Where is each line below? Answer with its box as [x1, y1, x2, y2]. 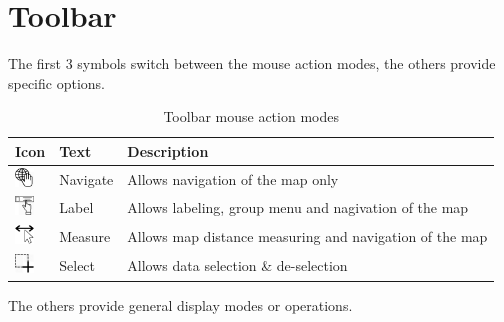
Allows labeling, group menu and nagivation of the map [127, 197, 469, 218]
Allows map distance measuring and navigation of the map [127, 226, 488, 247]
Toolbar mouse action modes [163, 106, 339, 127]
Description [127, 140, 209, 161]
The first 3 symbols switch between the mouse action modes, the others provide [8, 53, 496, 74]
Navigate [59, 168, 114, 189]
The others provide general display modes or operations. [8, 294, 353, 315]
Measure [59, 226, 111, 247]
